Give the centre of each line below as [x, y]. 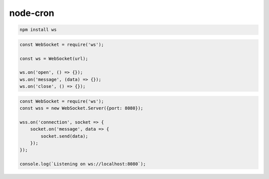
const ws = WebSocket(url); [54, 58]
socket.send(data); [64, 136]
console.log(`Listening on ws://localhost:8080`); [83, 164]
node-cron [32, 13]
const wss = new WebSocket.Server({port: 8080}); [81, 108]
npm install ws [38, 30]
